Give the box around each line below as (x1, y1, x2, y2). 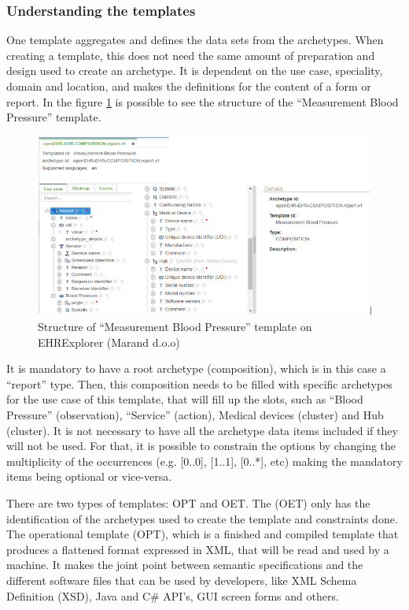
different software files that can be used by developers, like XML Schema (6, 571, 357, 588)
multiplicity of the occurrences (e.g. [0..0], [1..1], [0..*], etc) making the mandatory (6, 452, 403, 469)
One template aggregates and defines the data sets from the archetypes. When (6, 32, 384, 48)
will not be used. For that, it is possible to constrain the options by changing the (6, 437, 396, 454)
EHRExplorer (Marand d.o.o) (38, 333, 180, 350)
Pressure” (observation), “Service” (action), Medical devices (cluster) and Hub (6, 407, 384, 422)
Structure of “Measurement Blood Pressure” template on (38, 318, 312, 335)
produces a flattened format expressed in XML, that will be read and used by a (6, 541, 389, 557)
